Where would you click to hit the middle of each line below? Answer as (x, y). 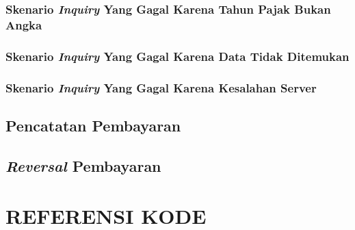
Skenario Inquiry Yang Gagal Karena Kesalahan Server (161, 87)
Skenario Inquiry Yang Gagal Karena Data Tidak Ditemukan (177, 56)
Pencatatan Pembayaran (93, 125)
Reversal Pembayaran (83, 165)
